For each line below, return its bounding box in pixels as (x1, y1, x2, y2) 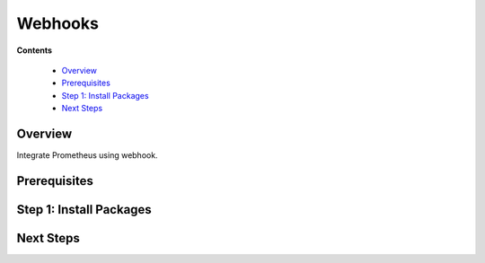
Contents (16, 45, 53, 56)
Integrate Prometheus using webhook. (16, 150, 158, 161)
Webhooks (16, 13, 99, 33)
